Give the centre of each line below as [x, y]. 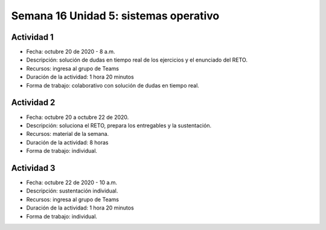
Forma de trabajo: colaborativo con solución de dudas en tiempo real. [113, 85]
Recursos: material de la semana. [68, 134]
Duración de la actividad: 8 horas [67, 142]
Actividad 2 [33, 103]
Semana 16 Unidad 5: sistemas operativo [115, 16]
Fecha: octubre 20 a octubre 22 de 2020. [78, 117]
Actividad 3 [33, 168]
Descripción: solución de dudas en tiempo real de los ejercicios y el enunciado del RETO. [137, 60]
